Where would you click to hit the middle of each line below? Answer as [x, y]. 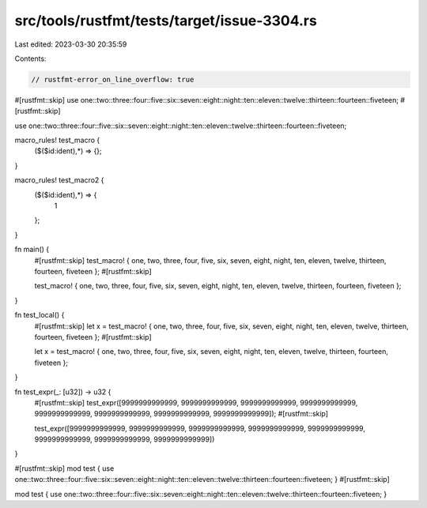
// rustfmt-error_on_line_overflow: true [113, 79]
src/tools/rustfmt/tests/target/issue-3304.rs [166, 21]
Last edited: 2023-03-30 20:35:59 [71, 44]
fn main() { [32, 250]
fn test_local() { [40, 315]
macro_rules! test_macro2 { [59, 180]
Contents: [30, 58]
